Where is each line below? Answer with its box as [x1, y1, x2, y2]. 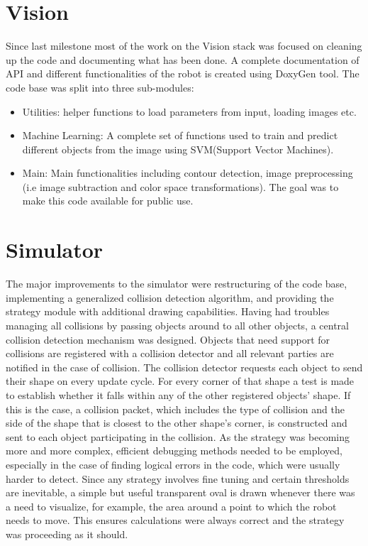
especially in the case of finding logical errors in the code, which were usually [6, 457, 340, 471]
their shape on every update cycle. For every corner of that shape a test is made [6, 373, 355, 388]
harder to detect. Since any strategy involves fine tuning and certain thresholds [6, 471, 350, 486]
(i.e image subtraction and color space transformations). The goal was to [22, 179, 339, 194]
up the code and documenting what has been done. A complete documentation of [6, 52, 359, 67]
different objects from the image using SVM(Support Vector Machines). [22, 141, 334, 156]
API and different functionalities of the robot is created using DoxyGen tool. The [6, 66, 359, 81]
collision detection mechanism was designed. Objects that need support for [6, 332, 330, 346]
